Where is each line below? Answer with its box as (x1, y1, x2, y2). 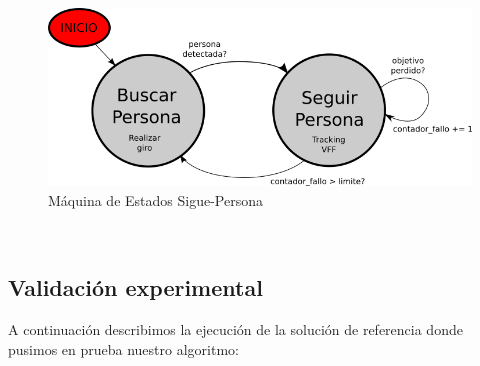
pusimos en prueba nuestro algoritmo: (8, 338, 239, 359)
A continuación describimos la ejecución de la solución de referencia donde (8, 319, 463, 340)
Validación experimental (8, 272, 263, 303)
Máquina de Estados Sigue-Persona (48, 189, 263, 210)
